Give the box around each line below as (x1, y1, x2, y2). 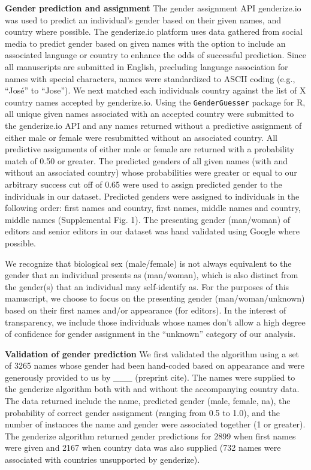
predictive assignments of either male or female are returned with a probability (5, 143, 295, 155)
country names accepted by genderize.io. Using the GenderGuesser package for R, (5, 95, 306, 108)
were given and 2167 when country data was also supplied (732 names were (5, 441, 281, 454)
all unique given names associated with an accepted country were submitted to (5, 107, 294, 120)
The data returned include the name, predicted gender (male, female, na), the (5, 394, 291, 407)
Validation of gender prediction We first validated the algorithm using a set (5, 347, 300, 360)
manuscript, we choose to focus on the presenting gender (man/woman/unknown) (5, 292, 305, 305)
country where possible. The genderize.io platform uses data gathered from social (5, 25, 303, 38)
